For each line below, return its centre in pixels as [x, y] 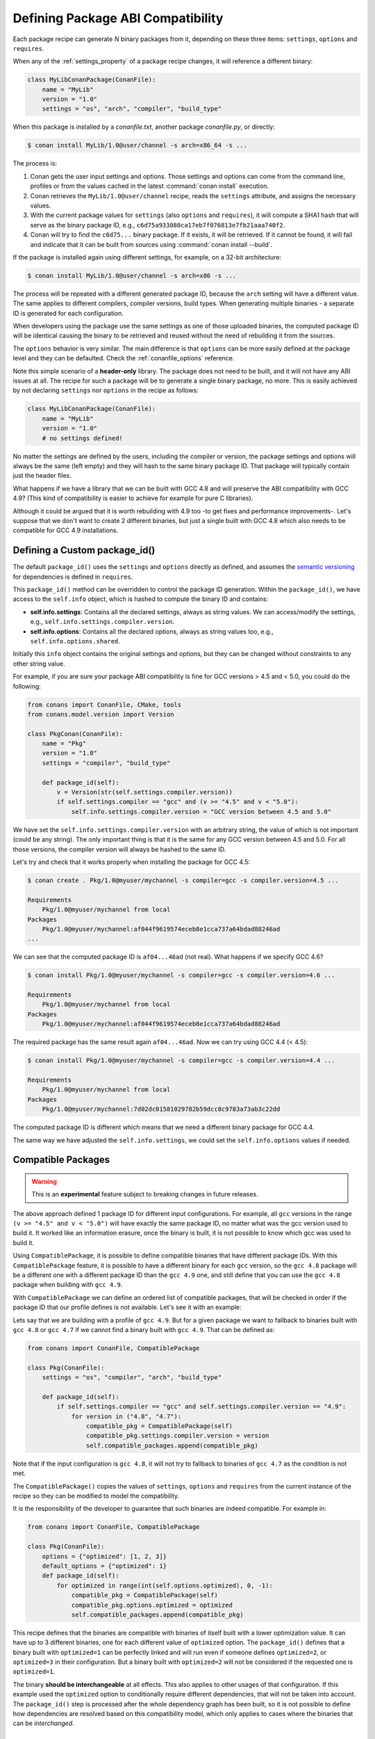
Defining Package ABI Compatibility [118, 18]
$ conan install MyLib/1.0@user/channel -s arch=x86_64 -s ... [137, 145]
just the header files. [42, 476]
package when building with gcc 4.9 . [68, 1285]
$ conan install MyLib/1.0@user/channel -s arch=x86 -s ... [132, 275]
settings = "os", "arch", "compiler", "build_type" [132, 109]
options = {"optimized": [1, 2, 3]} [104, 1556]
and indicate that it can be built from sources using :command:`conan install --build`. [151, 244]
